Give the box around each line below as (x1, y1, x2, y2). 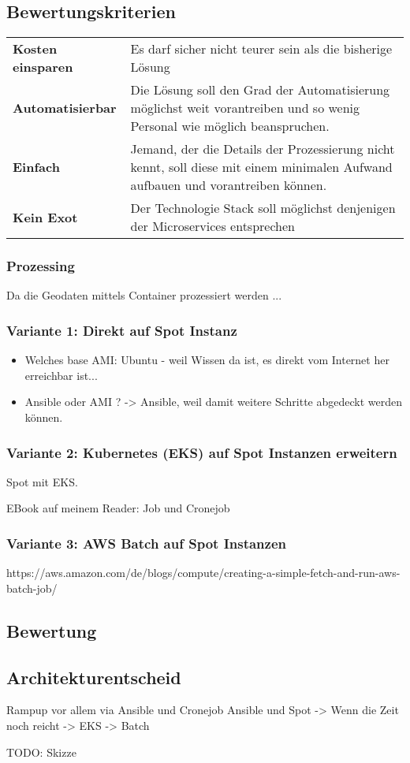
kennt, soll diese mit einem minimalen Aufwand (130, 158, 393, 177)
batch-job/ (6, 579, 58, 596)
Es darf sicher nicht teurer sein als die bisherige (130, 39, 393, 58)
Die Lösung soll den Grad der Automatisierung (130, 80, 390, 99)
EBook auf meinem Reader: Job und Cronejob (6, 500, 230, 516)
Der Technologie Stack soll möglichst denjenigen (130, 199, 396, 218)
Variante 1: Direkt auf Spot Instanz (6, 320, 237, 340)
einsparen (13, 58, 73, 76)
